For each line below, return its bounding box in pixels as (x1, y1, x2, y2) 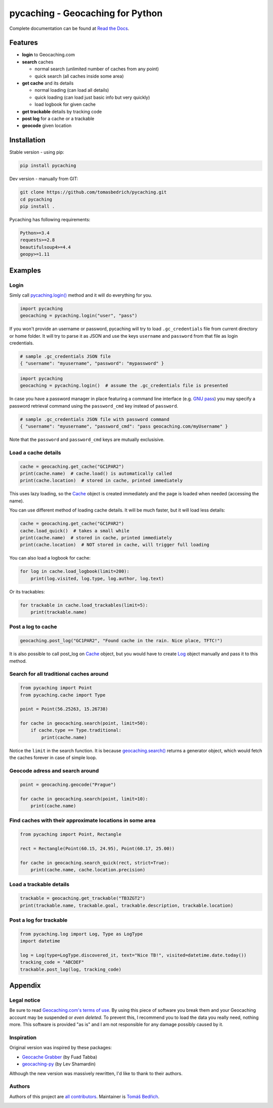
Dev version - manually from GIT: (9, 176, 78, 182)
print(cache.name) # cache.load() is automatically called (20, 471, 172, 477)
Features (9, 38, 38, 47)
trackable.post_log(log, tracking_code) (20, 966, 121, 972)
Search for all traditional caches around (9, 670, 109, 678)
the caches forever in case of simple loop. (9, 755, 97, 761)
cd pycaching (20, 196, 53, 202)
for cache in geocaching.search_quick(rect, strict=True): (20, 860, 169, 865)
